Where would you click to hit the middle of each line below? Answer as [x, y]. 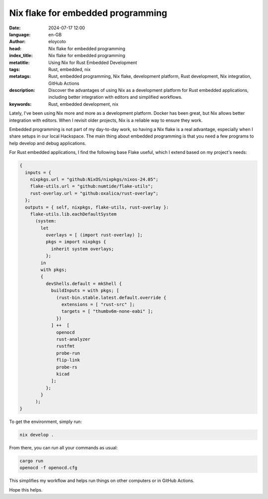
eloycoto [57, 42]
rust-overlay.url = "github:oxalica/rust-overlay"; [94, 193]
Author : [17, 42]
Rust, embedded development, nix [83, 104]
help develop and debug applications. [48, 143]
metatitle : [19, 63]
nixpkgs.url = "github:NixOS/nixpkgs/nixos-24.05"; [94, 179]
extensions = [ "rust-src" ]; [98, 304]
